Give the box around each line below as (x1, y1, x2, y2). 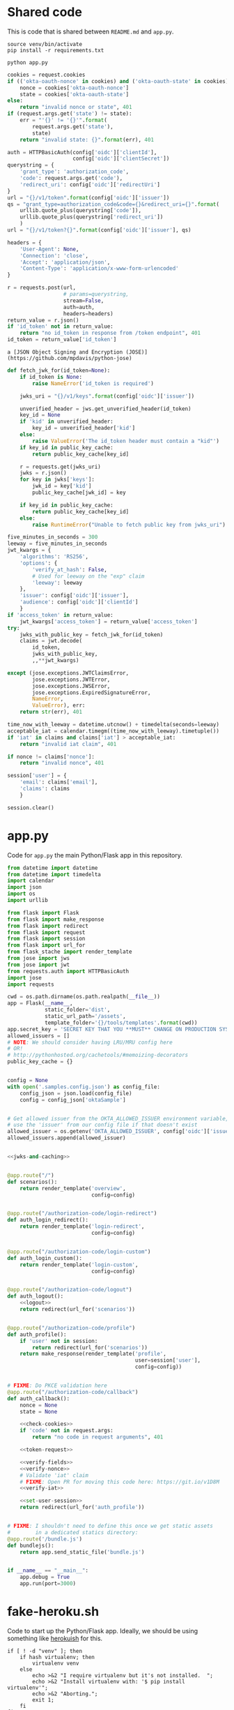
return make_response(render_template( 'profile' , (19, 1351, 167, 1358)
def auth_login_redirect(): (7, 1217, 89, 1224)
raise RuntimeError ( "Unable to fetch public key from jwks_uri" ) (32, 521, 226, 528)
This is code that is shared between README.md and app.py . (7, 27, 174, 36)
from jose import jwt (7, 961, 70, 968)
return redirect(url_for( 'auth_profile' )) (19, 1504, 145, 1511)
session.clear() (7, 804, 54, 811)
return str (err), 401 (19, 709, 82, 716)
